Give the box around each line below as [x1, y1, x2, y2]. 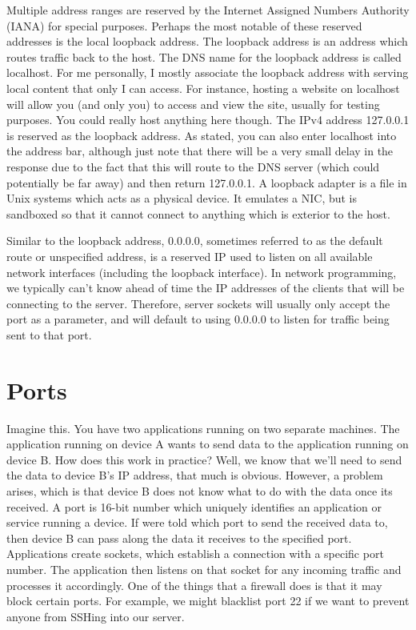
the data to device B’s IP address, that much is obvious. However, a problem [6, 467, 383, 484]
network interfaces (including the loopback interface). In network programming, [6, 263, 397, 280]
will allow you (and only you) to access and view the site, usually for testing [6, 95, 380, 112]
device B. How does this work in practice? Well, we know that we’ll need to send [6, 451, 402, 467]
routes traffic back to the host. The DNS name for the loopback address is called [6, 48, 402, 65]
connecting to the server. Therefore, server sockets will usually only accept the [6, 295, 390, 311]
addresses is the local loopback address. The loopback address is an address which [6, 33, 408, 50]
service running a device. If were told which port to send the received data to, [6, 514, 388, 531]
